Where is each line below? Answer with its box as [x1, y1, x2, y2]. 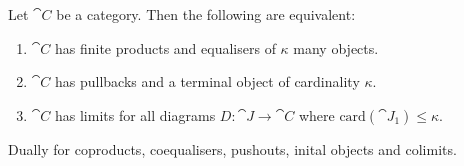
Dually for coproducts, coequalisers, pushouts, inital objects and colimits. [8, 138, 457, 159]
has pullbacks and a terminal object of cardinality [55, 71, 360, 92]
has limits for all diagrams [55, 104, 216, 125]
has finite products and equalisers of [55, 37, 276, 58]
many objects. [293, 37, 379, 58]
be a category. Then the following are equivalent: [56, 4, 356, 24]
